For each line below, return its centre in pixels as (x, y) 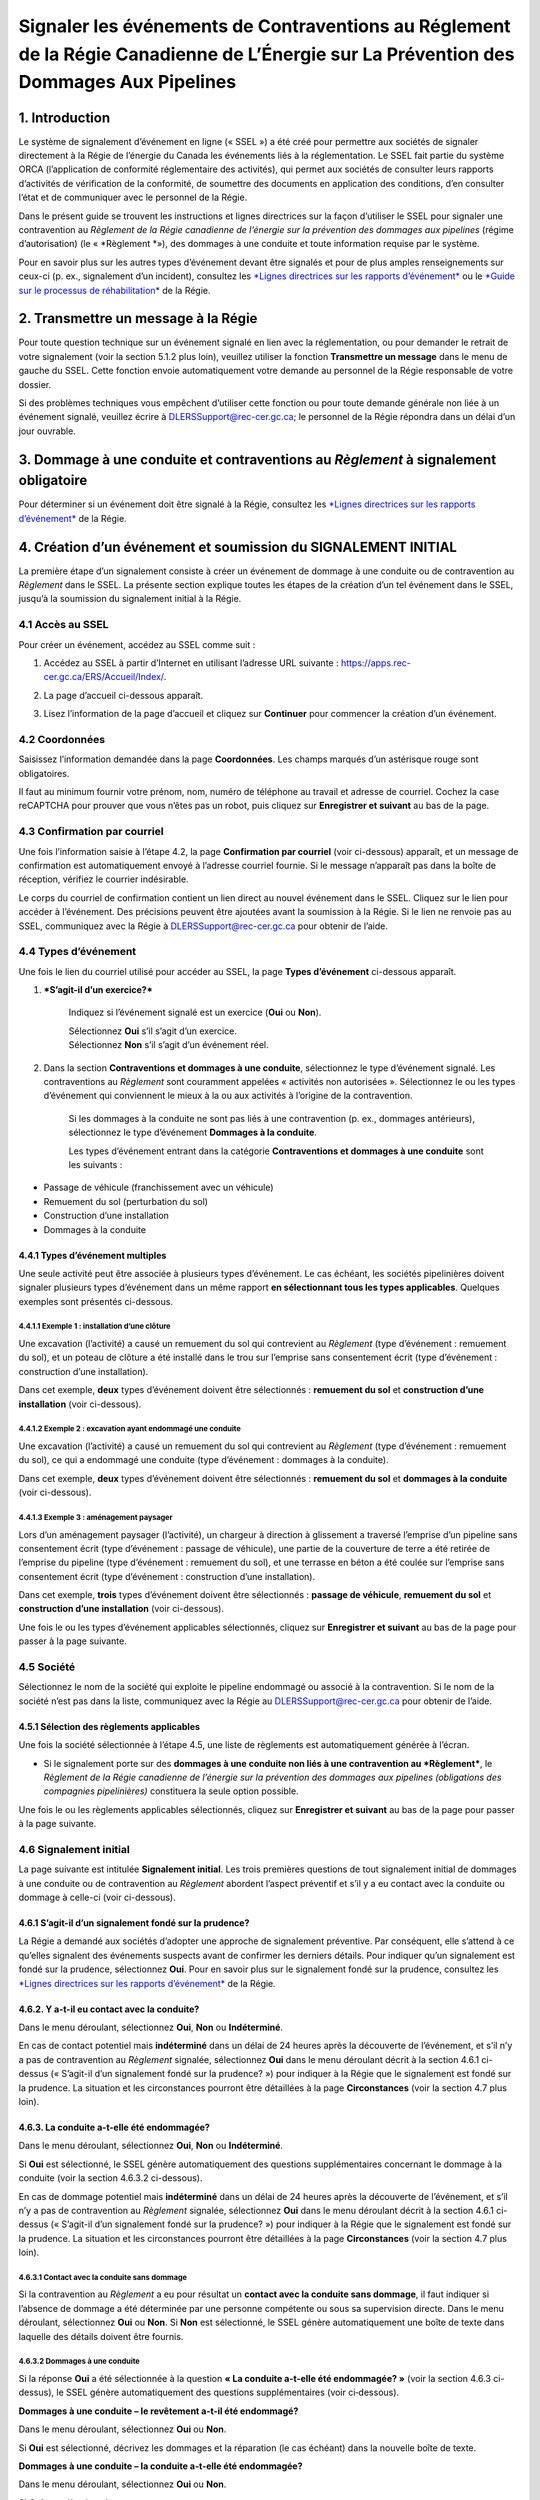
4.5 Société (47, 1667)
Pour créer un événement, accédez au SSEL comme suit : (137, 644)
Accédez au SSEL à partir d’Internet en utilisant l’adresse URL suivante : (191, 662)
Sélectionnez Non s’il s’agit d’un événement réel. (168, 1045)
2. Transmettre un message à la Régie (138, 318)
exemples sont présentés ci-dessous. (96, 1301)
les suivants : (95, 1164)
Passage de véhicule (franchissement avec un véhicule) (158, 1187)
